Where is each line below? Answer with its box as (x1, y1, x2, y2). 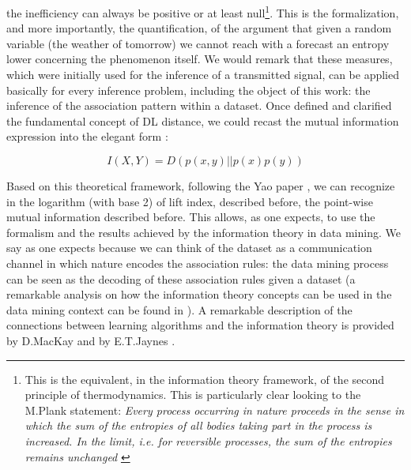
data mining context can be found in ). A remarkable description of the (6, 301, 353, 318)
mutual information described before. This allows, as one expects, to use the (6, 209, 375, 225)
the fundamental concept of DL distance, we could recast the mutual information (6, 112, 399, 129)
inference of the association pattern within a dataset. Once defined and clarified (6, 97, 392, 114)
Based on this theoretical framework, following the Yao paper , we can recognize (6, 178, 395, 194)
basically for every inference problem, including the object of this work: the (6, 81, 371, 98)
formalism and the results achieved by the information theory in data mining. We (6, 224, 401, 240)
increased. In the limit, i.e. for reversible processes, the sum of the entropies (25, 432, 392, 449)
